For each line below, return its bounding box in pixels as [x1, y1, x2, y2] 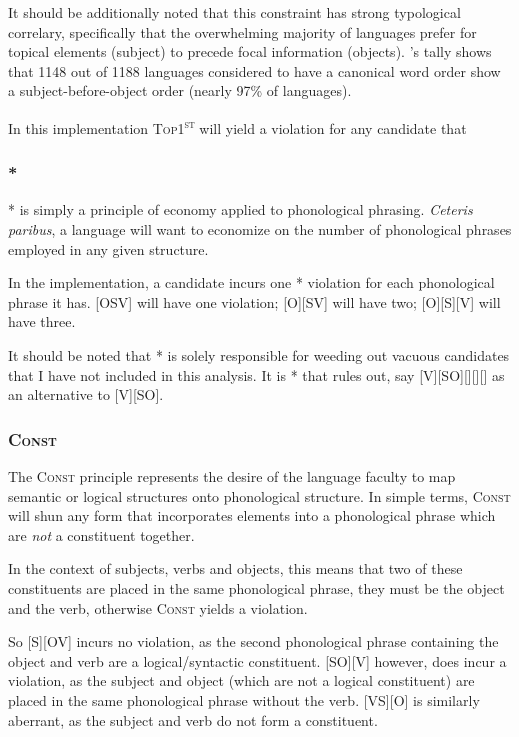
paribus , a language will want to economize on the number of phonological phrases [8, 219, 512, 240]
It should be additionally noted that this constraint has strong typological [8, 2, 461, 22]
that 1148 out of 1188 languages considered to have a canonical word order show [8, 60, 501, 81]
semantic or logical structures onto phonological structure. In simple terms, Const [8, 485, 511, 506]
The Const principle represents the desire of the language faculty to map [8, 466, 456, 486]
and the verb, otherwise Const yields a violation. [8, 597, 308, 618]
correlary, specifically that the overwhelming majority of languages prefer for [8, 21, 477, 42]
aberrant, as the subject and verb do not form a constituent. [8, 709, 378, 730]
